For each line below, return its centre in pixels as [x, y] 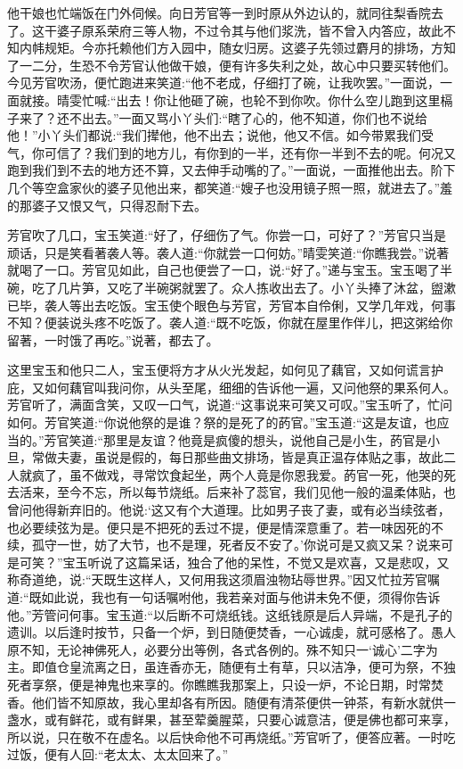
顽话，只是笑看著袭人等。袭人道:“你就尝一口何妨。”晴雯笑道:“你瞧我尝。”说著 [228, 252]
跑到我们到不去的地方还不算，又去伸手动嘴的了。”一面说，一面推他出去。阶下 [231, 170]
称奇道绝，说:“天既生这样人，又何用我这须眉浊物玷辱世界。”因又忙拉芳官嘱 [224, 579]
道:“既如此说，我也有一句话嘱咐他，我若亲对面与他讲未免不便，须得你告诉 [224, 597]
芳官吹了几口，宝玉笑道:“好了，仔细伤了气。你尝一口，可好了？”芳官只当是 [227, 235]
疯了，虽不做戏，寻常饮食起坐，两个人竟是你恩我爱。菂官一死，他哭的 [237, 474]
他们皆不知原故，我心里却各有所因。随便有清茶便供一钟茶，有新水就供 [237, 702]
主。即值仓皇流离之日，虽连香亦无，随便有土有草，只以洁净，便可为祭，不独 [231, 667]
